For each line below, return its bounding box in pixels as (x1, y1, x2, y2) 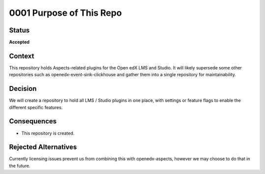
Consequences (9, 117, 57, 125)
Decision (9, 85, 37, 93)
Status (9, 26, 30, 34)
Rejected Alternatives (9, 143, 77, 151)
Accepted (9, 39, 29, 45)
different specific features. (9, 104, 63, 110)
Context (9, 52, 34, 60)
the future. (9, 163, 30, 169)
